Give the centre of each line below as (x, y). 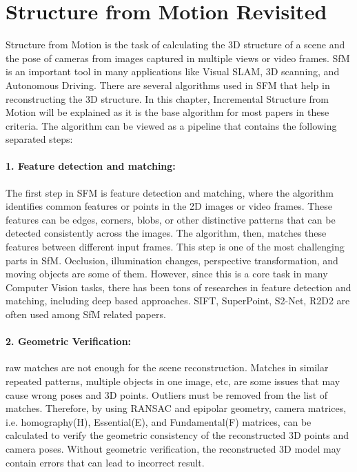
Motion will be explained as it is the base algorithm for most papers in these (167, 112)
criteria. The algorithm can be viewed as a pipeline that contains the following (171, 125)
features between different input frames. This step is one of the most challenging (175, 247)
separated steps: (39, 139)
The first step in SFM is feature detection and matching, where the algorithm (170, 192)
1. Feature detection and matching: (91, 166)
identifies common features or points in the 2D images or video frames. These (169, 206)
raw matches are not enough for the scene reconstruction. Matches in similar (167, 367)
